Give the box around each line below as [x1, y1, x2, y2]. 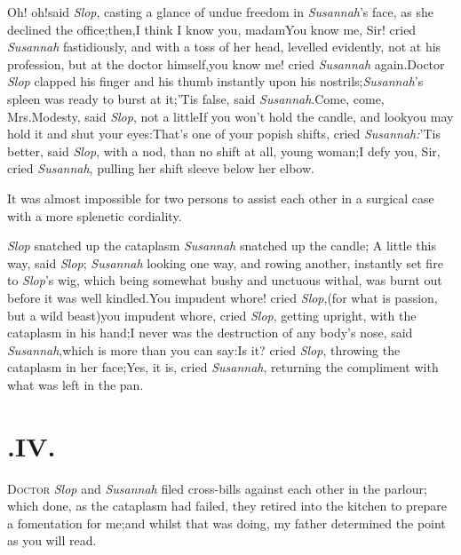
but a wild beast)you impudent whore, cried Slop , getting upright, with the [7, 305, 417, 324]
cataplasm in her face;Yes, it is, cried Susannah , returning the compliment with [7, 358, 439, 377]
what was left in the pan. [7, 375, 144, 393]
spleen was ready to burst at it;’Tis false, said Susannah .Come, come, [7, 89, 385, 107]
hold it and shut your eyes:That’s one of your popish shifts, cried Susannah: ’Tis [7, 124, 441, 143]
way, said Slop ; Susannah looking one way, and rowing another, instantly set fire [7, 253, 443, 272]
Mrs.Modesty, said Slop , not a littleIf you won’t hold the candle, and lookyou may [7, 107, 454, 125]
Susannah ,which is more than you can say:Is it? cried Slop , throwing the [7, 340, 401, 359]
